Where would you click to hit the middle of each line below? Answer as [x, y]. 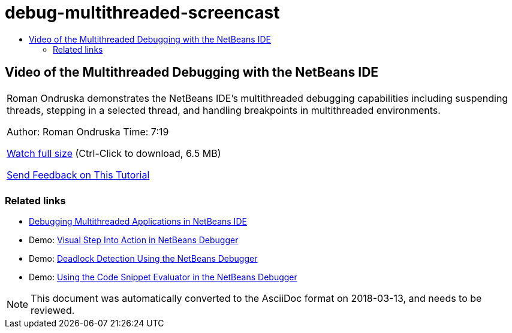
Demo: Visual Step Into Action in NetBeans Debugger [134, 240]
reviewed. [53, 311]
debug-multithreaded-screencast [142, 13]
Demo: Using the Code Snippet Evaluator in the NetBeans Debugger [163, 277]
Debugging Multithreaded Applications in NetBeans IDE [138, 222]
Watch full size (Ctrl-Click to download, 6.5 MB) [114, 153]
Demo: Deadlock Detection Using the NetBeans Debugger [143, 259]
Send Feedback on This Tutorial [78, 175]
